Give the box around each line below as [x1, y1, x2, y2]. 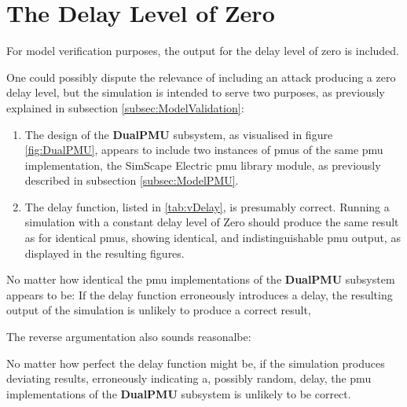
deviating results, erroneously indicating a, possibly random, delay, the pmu [6, 370, 372, 387]
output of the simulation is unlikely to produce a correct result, [6, 302, 311, 318]
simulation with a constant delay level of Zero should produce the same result [24, 214, 399, 230]
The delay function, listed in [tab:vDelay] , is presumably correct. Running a [24, 198, 390, 214]
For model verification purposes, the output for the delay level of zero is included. [6, 42, 399, 59]
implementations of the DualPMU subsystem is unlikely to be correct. [6, 385, 351, 401]
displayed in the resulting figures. [24, 244, 185, 261]
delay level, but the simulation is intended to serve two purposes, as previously [6, 84, 385, 101]
